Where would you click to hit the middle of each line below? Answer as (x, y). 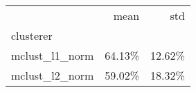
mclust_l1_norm (53, 55)
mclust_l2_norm (53, 75)
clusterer (32, 35)
